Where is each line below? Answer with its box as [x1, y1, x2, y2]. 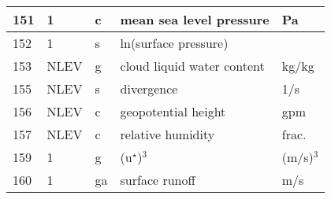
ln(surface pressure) [120, 34, 229, 52]
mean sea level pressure [120, 10, 270, 28]
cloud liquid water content [120, 57, 265, 75]
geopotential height [120, 102, 226, 120]
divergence [120, 79, 178, 98]
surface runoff [120, 171, 195, 189]
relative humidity [120, 125, 215, 143]
